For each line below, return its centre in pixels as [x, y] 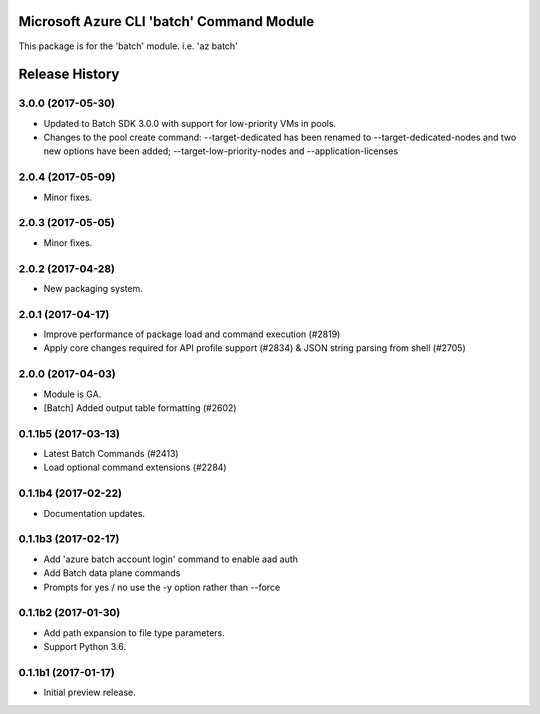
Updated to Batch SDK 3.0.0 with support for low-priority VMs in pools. [190, 123]
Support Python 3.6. [85, 647]
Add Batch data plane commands [112, 573]
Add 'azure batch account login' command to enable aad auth [171, 559]
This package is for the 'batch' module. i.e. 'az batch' [128, 46]
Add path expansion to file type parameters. [134, 632]
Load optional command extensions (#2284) [135, 467]
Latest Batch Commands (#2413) [111, 454]
